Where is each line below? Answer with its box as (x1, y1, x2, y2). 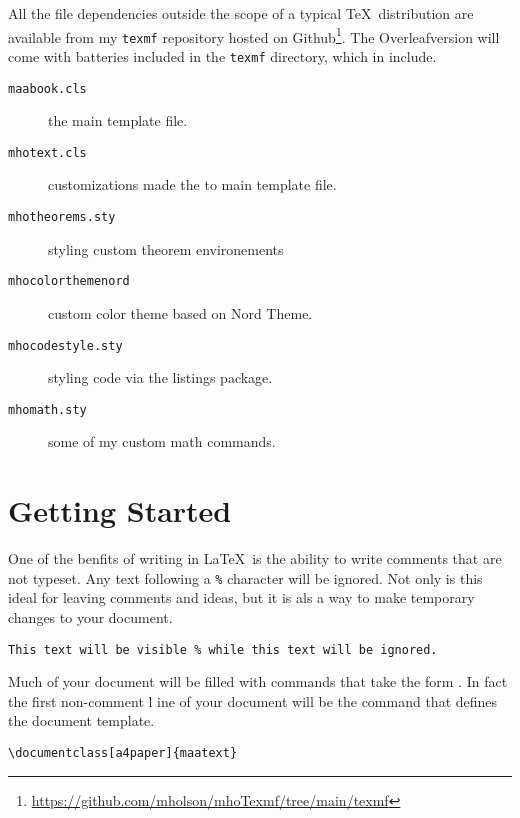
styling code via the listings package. (48, 367, 273, 388)
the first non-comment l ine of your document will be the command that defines (8, 690, 498, 711)
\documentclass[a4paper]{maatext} (8, 746, 238, 761)
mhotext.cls (8, 145, 87, 160)
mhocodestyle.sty (8, 338, 123, 353)
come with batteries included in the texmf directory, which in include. (8, 45, 437, 66)
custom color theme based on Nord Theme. (48, 302, 313, 323)
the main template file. (48, 110, 188, 131)
